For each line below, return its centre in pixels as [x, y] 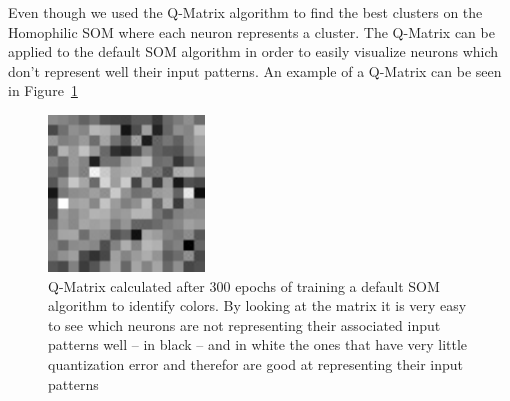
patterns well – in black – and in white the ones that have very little [258, 344]
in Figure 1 [43, 90]
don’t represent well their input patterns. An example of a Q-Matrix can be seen [255, 70]
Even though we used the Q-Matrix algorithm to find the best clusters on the [245, 12]
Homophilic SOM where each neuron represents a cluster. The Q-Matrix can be [251, 31]
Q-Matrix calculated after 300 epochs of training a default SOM [244, 285]
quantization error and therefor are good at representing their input [256, 363]
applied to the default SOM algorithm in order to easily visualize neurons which [253, 51]
